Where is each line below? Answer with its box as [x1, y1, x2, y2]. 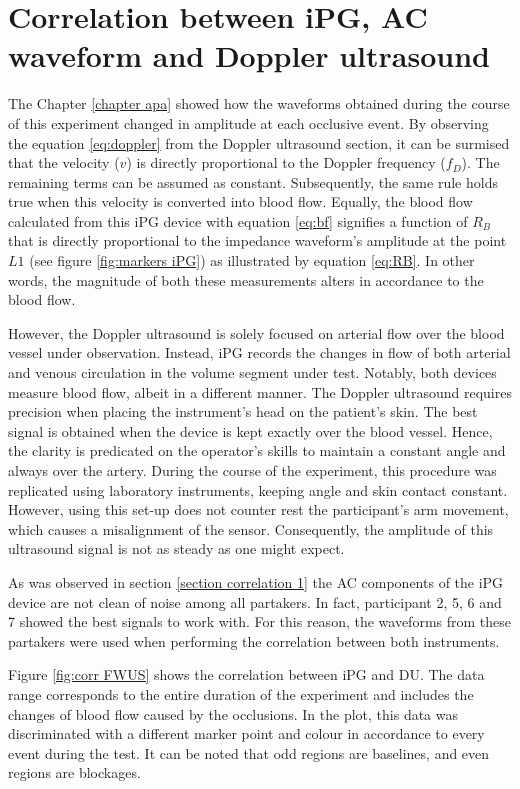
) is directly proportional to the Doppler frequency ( [126, 152, 446, 173]
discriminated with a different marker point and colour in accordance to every [8, 723, 485, 744]
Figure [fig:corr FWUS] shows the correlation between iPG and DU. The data [8, 664, 485, 685]
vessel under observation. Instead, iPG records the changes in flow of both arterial [8, 342, 511, 363]
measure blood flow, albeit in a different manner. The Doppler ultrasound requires [8, 381, 512, 402]
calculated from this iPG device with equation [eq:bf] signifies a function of [8, 210, 468, 231]
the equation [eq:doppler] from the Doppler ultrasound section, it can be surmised [8, 132, 510, 153]
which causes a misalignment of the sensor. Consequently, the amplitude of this [8, 518, 494, 539]
